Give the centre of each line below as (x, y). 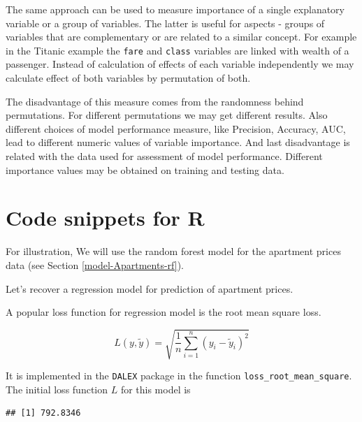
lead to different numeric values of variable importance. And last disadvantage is (178, 142)
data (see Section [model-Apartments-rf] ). (95, 264)
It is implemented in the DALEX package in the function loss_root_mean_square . (179, 376)
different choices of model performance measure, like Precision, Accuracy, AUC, (176, 128)
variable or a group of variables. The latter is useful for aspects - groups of (165, 23)
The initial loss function (57, 389)
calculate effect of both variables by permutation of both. (128, 78)
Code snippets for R (105, 218)
